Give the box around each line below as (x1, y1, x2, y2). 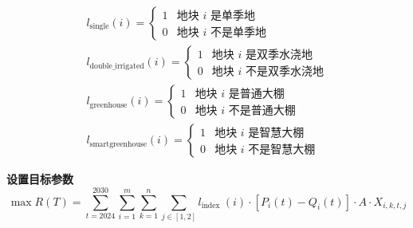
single (89, 22, 109, 31)
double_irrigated (89, 61, 144, 70)
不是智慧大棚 (248, 143, 316, 155)
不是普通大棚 (228, 104, 296, 116)
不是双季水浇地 (246, 65, 324, 77)
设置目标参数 (6, 171, 73, 187)
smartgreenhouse (89, 140, 147, 148)
